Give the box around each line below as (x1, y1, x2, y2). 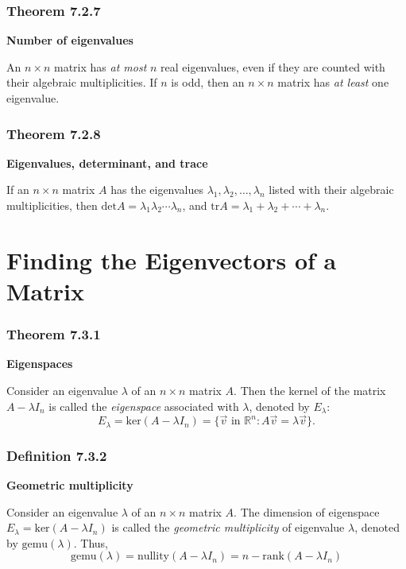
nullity (137, 551, 169, 563)
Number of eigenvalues (6, 32, 133, 48)
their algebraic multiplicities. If (6, 74, 157, 91)
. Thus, (73, 534, 109, 551)
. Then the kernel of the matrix (234, 381, 386, 398)
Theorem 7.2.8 (6, 123, 101, 143)
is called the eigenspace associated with (48, 397, 239, 414)
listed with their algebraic (269, 181, 394, 198)
